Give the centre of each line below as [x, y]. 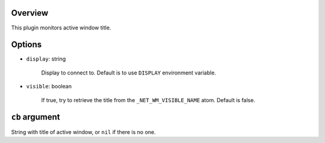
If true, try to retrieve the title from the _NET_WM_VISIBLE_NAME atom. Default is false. [148, 100]
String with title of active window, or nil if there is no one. [83, 132]
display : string [46, 59]
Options [26, 45]
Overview [30, 13]
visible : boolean [49, 87]
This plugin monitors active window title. [61, 28]
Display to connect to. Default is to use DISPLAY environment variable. [129, 73]
